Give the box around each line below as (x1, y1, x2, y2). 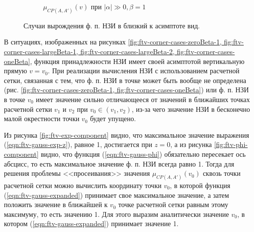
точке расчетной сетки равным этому (118, 199, 229, 210)
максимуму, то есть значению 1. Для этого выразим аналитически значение (4, 209, 229, 219)
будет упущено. (90, 113, 136, 124)
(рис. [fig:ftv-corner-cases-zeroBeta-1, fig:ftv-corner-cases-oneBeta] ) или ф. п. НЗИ (4, 84, 249, 95)
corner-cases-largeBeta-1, (4, 46, 78, 57)
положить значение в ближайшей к (4, 199, 108, 210)
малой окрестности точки (4, 113, 80, 124)
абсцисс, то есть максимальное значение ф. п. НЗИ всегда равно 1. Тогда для (4, 158, 234, 169)
